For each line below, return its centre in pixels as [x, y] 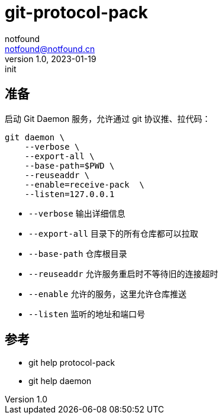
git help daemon [60, 381]
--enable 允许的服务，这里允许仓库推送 [108, 294]
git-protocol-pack [77, 12]
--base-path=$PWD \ [70, 165]
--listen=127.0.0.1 [70, 194]
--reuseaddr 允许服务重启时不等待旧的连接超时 [123, 273]
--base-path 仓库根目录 [78, 253]
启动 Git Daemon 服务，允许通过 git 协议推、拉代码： [108, 118]
